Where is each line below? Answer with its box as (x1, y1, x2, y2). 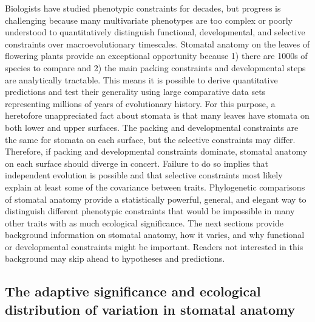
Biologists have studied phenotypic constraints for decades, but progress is (5, 2, 281, 14)
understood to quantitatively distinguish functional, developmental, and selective (5, 26, 305, 38)
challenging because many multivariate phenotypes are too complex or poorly (5, 13, 293, 26)
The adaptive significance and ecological (5, 282, 261, 301)
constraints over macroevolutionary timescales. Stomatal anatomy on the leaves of (5, 37, 310, 50)
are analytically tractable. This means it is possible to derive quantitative (5, 73, 278, 86)
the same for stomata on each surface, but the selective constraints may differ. (5, 133, 296, 145)
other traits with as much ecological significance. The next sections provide (5, 216, 283, 229)
